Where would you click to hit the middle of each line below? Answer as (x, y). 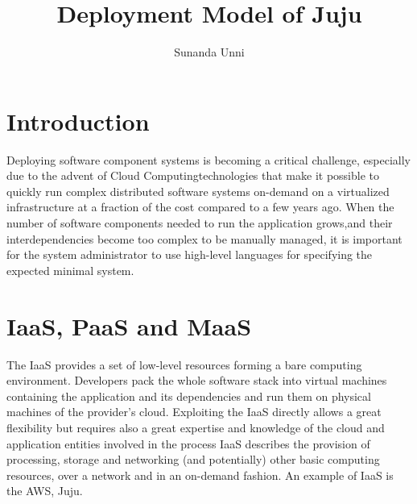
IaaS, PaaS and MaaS (129, 325)
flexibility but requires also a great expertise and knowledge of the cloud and (196, 427)
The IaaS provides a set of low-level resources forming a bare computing (184, 364)
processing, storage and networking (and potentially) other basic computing (193, 459)
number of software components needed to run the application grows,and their (200, 223)
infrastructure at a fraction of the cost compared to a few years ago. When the (200, 207)
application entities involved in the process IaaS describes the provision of (188, 443)
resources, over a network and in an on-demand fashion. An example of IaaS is (200, 475)
